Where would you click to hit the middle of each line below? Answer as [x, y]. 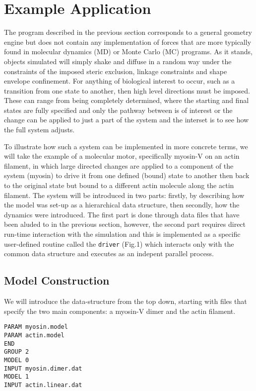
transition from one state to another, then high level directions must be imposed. [127, 90]
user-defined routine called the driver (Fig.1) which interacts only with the [119, 244]
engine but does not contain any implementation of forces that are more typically [128, 42]
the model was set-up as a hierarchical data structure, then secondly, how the [122, 205]
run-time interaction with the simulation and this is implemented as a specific [122, 234]
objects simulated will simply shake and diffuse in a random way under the [118, 61]
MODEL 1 [17, 377]
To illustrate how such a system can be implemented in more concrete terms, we [126, 146]
